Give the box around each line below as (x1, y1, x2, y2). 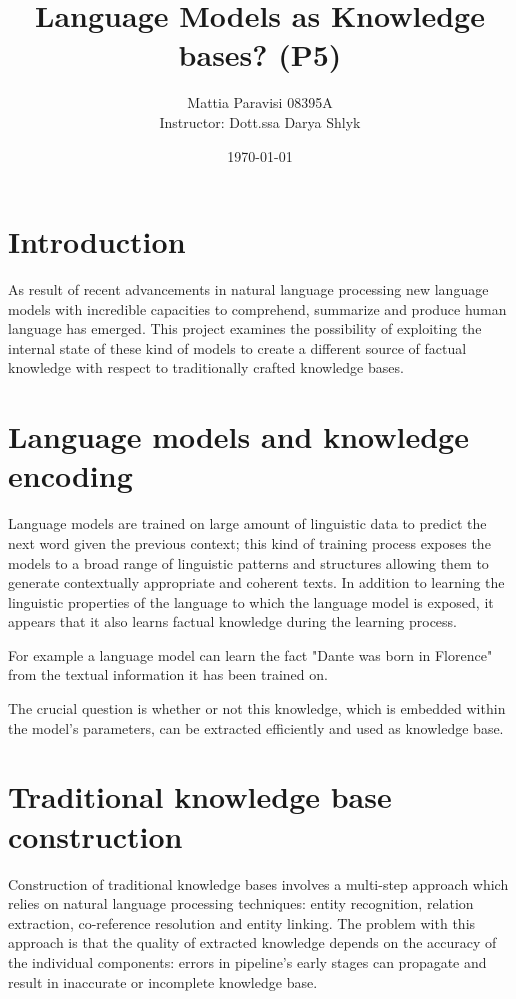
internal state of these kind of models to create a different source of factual (8, 337, 467, 358)
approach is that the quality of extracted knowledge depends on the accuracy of (8, 932, 497, 953)
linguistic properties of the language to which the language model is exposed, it (8, 591, 494, 612)
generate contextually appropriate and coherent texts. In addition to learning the (8, 572, 505, 593)
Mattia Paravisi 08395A (187, 92, 333, 113)
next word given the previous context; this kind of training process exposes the (8, 532, 491, 553)
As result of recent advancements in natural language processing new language (8, 279, 489, 300)
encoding (8, 455, 133, 496)
